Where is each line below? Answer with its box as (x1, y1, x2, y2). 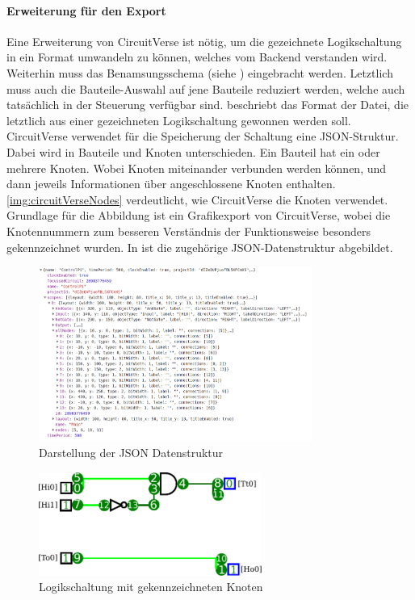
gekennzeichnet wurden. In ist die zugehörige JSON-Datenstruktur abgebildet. (6, 238, 393, 255)
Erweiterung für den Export (6, 2, 166, 19)
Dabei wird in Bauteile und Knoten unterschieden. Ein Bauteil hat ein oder (6, 143, 380, 160)
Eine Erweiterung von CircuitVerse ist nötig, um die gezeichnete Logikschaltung (6, 32, 402, 49)
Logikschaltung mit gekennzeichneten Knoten (39, 578, 263, 595)
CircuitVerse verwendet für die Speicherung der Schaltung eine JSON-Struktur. (6, 128, 399, 145)
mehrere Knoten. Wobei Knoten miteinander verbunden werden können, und (6, 159, 387, 176)
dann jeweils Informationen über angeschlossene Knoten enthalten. (6, 175, 336, 192)
